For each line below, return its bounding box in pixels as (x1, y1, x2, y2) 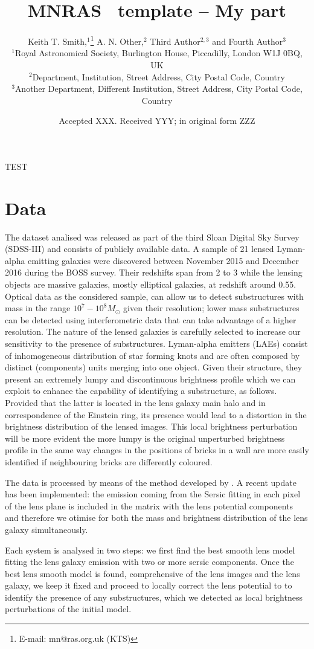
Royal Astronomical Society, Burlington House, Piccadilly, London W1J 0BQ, (14, 47, 303, 59)
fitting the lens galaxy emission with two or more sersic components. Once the (5, 555, 294, 568)
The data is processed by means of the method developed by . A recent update (5, 476, 296, 488)
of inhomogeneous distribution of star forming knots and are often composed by (5, 349, 300, 361)
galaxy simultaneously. (5, 523, 88, 535)
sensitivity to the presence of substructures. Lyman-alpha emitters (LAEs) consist (5, 337, 308, 349)
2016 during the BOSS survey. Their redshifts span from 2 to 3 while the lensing (5, 266, 303, 279)
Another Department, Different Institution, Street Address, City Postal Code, (14, 82, 303, 95)
